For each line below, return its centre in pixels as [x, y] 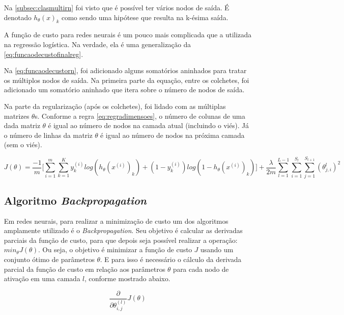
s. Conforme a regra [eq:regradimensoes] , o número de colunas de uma [140, 116]
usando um [217, 249]
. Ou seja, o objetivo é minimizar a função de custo [115, 249]
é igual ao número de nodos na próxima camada [172, 135]
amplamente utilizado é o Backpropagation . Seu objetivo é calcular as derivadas [123, 230]
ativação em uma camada [42, 278]
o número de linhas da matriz [48, 135]
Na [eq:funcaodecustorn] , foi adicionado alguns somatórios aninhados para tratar [125, 70]
